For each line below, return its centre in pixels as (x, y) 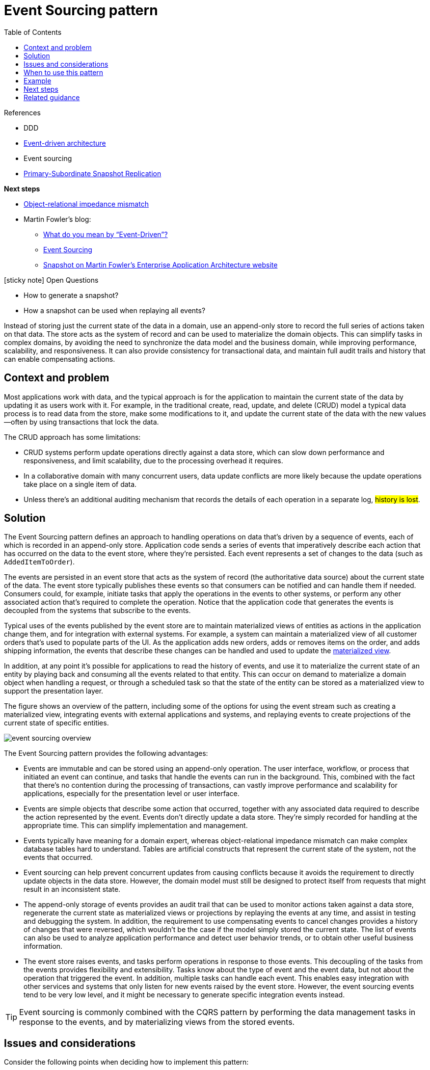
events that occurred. (58, 857)
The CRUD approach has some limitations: (72, 437)
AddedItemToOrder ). (39, 562)
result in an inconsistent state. (72, 889)
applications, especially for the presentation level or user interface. (132, 794)
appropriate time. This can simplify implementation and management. (136, 826)
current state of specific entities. (56, 723)
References (22, 112)
